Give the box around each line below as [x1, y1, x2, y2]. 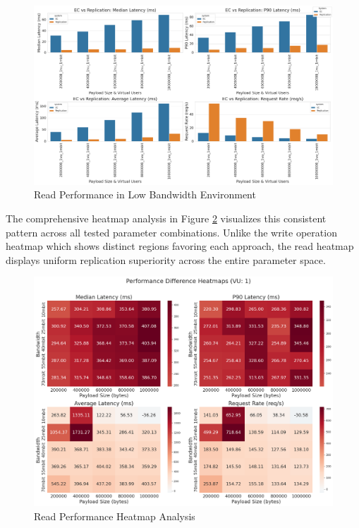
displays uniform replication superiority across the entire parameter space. [6, 252, 326, 267]
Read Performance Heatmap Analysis [34, 509, 195, 523]
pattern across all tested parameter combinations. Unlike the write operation [6, 224, 337, 239]
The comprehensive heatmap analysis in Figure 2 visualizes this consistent [6, 211, 327, 225]
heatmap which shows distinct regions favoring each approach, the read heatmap [6, 239, 354, 253]
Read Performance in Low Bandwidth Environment [34, 187, 256, 202]
